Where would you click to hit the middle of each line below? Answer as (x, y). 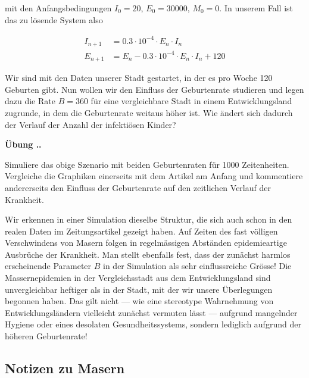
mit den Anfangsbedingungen (58, 8)
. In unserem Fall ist (256, 8)
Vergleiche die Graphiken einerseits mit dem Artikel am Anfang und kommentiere (154, 176)
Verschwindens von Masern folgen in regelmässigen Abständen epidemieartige (146, 243)
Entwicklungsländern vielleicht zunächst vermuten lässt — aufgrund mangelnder (151, 312)
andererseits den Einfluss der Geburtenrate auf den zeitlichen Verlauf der (138, 187)
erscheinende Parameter (48, 266)
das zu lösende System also (54, 19)
